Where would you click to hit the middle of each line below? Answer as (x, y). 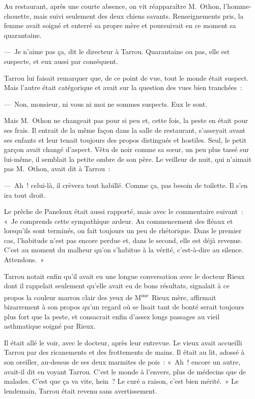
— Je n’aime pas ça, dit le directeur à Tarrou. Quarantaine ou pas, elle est (117, 51)
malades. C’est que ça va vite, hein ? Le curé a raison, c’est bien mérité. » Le (121, 381)
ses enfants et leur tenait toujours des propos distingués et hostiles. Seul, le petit (125, 139)
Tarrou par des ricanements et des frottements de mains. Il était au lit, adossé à (124, 352)
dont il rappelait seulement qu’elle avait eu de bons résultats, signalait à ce (117, 286)
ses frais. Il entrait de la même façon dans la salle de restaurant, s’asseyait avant (125, 130)
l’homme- (237, 6)
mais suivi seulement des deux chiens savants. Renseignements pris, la (139, 15)
